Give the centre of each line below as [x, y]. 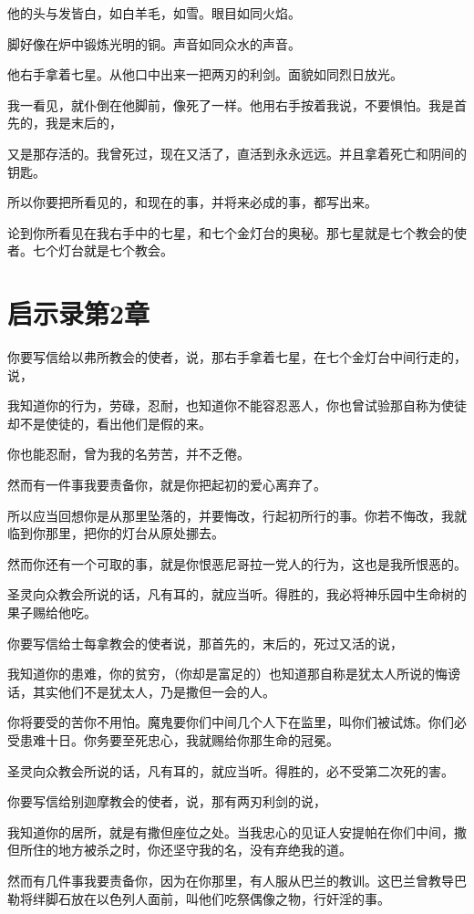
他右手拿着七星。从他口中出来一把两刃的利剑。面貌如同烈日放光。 [205, 74]
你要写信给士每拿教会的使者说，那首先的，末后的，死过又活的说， [205, 643]
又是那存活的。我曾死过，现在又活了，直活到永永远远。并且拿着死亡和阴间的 [237, 153]
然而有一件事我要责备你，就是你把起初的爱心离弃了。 [167, 485]
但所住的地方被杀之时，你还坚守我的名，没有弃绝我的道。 [180, 850]
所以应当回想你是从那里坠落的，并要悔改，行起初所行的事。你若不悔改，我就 [237, 515]
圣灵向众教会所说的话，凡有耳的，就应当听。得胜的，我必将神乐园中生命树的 [237, 594]
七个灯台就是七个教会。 [103, 250]
